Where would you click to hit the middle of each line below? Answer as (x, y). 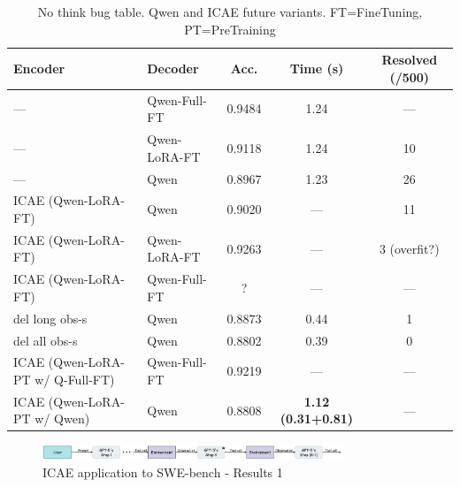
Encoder (39, 68)
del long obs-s (50, 318)
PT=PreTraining (230, 29)
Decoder (173, 68)
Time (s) (317, 68)
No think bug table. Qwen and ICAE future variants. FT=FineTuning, (230, 11)
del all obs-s (46, 340)
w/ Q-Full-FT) (75, 379)
